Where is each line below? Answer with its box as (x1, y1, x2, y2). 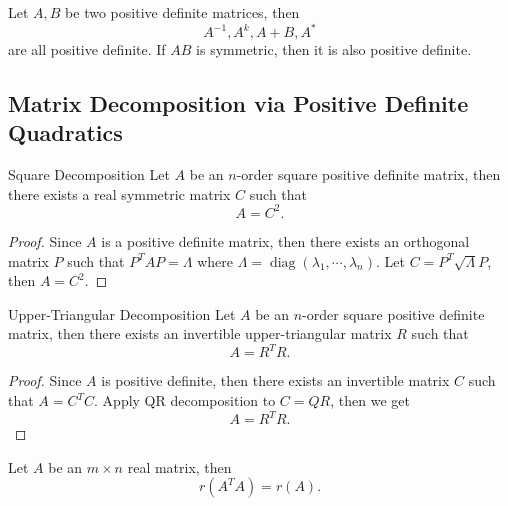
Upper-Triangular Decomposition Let (8, 303, 236, 324)
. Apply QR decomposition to (94, 390, 276, 411)
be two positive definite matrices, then (65, 2, 300, 22)
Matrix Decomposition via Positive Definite (8, 88, 469, 119)
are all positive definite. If (8, 39, 166, 60)
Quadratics (8, 117, 123, 148)
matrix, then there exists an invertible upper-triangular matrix (8, 323, 392, 344)
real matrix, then (127, 456, 232, 477)
